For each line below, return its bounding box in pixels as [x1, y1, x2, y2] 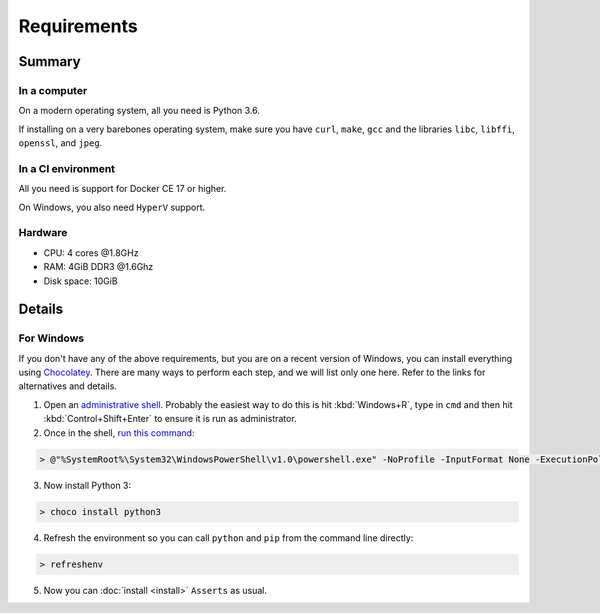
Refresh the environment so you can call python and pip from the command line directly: [43, 531, 414, 544]
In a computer [18, 83, 88, 97]
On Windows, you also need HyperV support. [18, 201, 206, 213]
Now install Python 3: [43, 479, 132, 491]
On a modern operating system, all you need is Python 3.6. [18, 105, 260, 117]
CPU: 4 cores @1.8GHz [43, 246, 139, 259]
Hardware [18, 226, 68, 240]
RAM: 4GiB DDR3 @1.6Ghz [43, 261, 154, 273]
